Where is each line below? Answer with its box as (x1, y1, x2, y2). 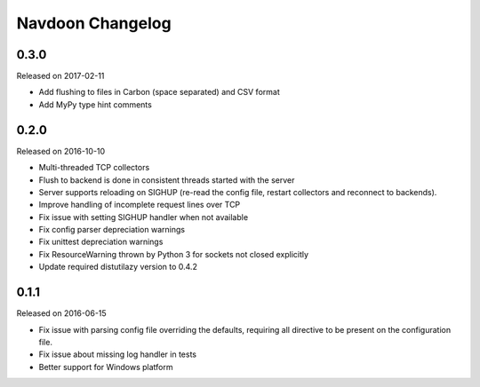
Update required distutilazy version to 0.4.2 (38, 262, 197, 272)
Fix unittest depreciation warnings (38, 236, 164, 248)
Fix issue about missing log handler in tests (38, 349, 197, 359)
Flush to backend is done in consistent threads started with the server (38, 174, 295, 186)
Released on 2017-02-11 (16, 71, 105, 82)
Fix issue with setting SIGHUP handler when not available (38, 211, 249, 222)
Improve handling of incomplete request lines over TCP (38, 200, 241, 210)
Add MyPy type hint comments (38, 99, 153, 110)
